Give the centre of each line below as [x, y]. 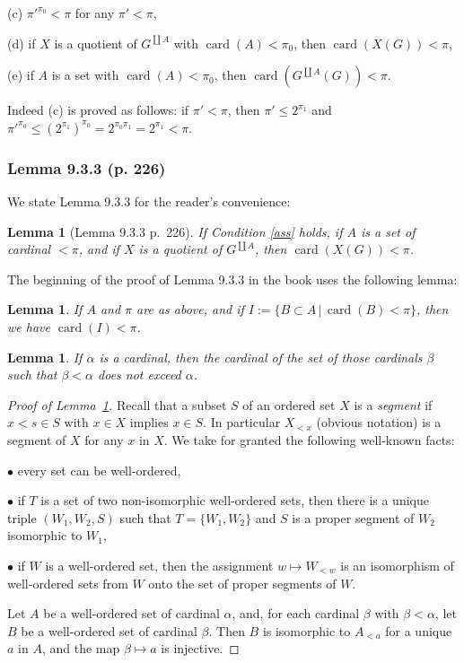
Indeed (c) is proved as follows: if [98, 110]
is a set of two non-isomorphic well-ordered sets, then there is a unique [235, 500]
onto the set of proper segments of [242, 583]
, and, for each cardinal [296, 613]
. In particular [242, 422]
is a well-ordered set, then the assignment [159, 565]
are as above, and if [190, 309]
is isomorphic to [306, 630]
